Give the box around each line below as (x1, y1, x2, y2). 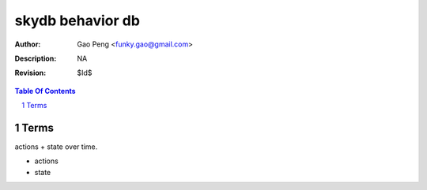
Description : (14, 54, 57, 63)
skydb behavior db (14, 12, 140, 29)
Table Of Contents (14, 86, 76, 95)
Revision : (14, 68, 47, 78)
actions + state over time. (14, 142, 98, 151)
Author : (14, 39, 41, 49)
